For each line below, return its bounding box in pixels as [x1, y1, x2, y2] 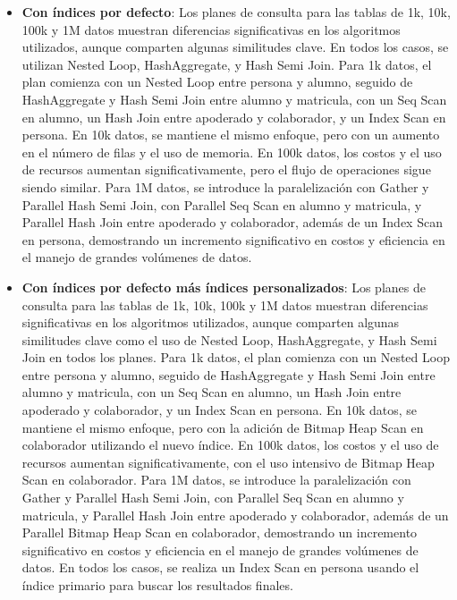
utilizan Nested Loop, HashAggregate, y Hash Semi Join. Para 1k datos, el [21, 55, 432, 73]
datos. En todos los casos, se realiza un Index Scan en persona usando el [21, 558, 419, 577]
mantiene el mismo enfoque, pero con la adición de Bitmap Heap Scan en [21, 418, 424, 436]
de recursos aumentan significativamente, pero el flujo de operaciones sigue [21, 160, 431, 179]
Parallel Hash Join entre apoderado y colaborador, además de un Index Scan [21, 213, 443, 232]
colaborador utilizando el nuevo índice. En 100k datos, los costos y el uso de [21, 435, 439, 454]
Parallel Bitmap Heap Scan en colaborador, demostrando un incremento [21, 523, 418, 542]
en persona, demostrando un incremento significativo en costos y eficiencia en [21, 230, 445, 249]
